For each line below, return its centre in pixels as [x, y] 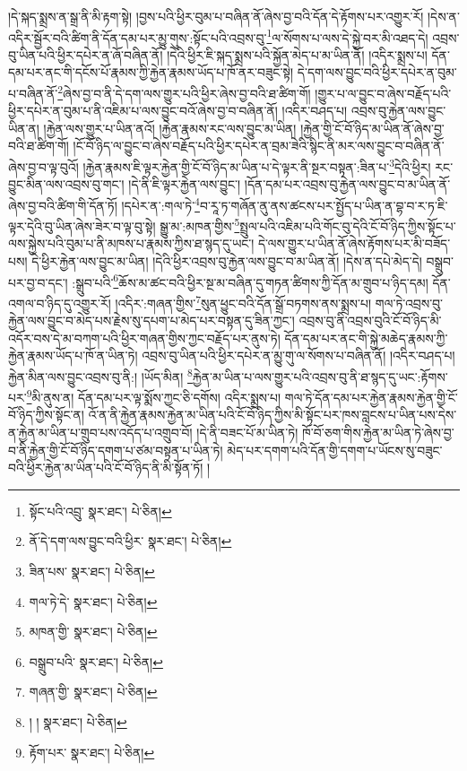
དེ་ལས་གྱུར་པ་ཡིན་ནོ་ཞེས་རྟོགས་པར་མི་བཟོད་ [354, 243]
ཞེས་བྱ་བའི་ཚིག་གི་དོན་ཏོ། [63, 205]
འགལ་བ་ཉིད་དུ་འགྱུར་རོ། [60, 303]
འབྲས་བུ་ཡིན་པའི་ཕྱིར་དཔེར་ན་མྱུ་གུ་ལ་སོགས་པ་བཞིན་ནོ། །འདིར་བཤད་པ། [298, 355]
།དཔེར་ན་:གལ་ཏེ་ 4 [160, 204]
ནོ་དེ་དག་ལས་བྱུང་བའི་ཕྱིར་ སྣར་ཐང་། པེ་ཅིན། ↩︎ [130, 541]
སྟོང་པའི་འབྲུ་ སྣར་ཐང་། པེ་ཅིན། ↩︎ [100, 511]
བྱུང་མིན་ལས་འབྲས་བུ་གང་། [66, 184]
